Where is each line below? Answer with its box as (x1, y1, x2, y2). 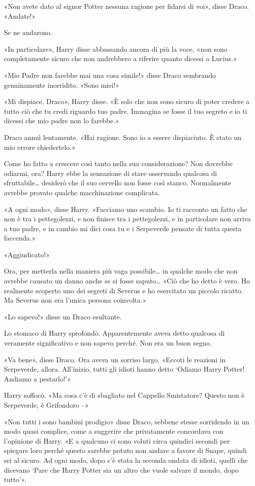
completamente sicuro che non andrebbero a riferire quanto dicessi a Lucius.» (4, 53, 237, 64)
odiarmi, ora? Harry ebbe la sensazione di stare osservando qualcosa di (4, 168, 217, 178)
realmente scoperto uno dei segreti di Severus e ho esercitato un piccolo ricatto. (4, 285, 243, 295)
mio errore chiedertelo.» (4, 141, 76, 152)
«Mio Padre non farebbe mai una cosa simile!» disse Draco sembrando (4, 69, 216, 80)
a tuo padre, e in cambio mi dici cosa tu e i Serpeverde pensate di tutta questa (4, 223, 242, 233)
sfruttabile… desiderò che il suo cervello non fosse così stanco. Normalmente (4, 177, 231, 188)
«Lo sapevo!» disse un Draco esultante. (4, 311, 122, 321)
